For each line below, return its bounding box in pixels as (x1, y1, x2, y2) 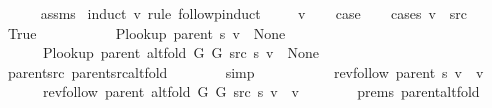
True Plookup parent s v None (7, 22, 286, 43)
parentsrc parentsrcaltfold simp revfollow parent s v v (7, 61, 484, 82)
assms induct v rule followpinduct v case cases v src (40, 3, 468, 23)
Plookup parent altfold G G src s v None (42, 42, 320, 63)
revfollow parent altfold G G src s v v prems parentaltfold (42, 81, 480, 102)
